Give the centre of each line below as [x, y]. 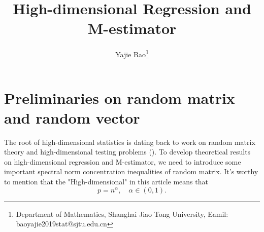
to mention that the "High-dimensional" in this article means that [106, 182]
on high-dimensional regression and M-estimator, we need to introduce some [123, 161]
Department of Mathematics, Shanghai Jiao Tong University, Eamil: [122, 214]
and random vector [72, 117]
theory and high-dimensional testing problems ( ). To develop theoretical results [127, 152]
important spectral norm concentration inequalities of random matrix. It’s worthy [131, 171]
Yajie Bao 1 [132, 53]
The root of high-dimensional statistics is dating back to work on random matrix [130, 142]
